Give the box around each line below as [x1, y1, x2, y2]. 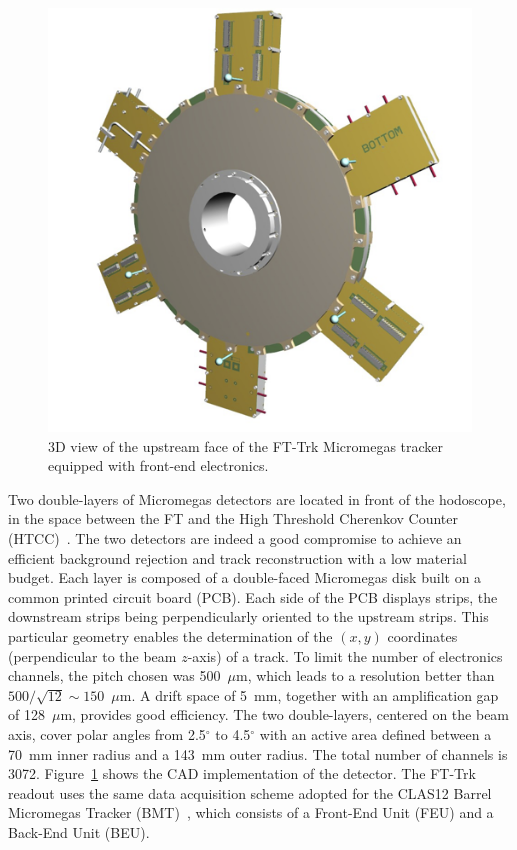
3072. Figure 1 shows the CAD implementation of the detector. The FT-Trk [8, 763, 476, 784]
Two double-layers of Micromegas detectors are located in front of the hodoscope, [8, 488, 506, 509]
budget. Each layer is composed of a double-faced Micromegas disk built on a [8, 567, 482, 588]
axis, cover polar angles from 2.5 [8, 723, 206, 744]
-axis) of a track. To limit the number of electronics [187, 645, 503, 666]
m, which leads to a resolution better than [236, 665, 495, 686]
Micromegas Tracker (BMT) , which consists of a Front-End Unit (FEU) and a [8, 802, 494, 823]
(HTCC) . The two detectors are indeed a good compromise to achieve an [8, 527, 462, 548]
